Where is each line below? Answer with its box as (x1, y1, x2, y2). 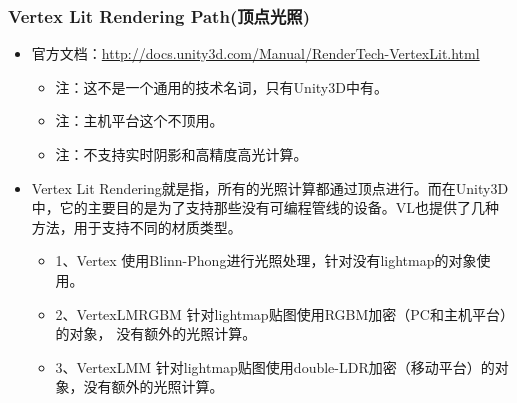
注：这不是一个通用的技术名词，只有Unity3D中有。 (55, 76, 388, 97)
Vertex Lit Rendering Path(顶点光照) (8, 3, 310, 28)
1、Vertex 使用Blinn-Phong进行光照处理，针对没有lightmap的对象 (55, 250, 477, 271)
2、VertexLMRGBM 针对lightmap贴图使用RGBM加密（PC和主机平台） (55, 303, 507, 324)
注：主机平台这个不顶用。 (55, 110, 224, 131)
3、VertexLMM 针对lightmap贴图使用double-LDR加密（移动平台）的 (55, 356, 495, 377)
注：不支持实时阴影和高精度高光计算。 (55, 144, 308, 164)
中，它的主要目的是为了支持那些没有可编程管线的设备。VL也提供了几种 (31, 197, 500, 218)
